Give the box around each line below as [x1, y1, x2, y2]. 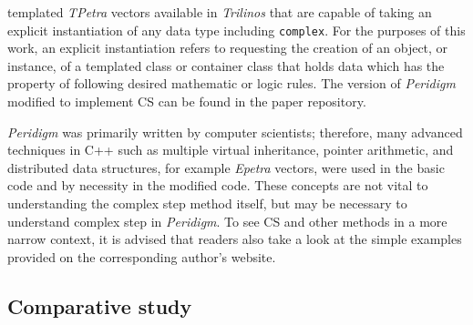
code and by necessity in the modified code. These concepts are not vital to [7, 176, 428, 195]
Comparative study [7, 291, 192, 320]
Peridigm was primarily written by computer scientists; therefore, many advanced [7, 122, 463, 141]
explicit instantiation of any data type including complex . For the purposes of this [7, 20, 466, 39]
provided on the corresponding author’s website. [7, 247, 276, 266]
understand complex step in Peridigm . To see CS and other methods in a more [7, 211, 447, 230]
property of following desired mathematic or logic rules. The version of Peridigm [7, 74, 456, 93]
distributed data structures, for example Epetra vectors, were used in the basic [7, 157, 445, 177]
